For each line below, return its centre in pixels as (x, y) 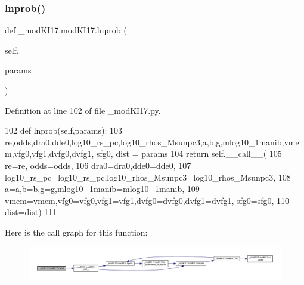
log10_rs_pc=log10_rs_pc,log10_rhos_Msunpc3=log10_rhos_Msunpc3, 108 (148, 177)
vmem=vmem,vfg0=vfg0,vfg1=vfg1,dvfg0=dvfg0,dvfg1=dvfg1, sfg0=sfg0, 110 (147, 200)
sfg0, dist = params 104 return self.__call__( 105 (189, 154)
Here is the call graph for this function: (76, 232)
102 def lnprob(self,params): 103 (64, 130)
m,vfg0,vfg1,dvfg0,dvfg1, (49, 154)
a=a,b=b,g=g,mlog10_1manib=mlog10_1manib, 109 (102, 189)
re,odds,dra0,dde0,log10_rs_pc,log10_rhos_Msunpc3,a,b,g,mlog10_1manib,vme (152, 142)
